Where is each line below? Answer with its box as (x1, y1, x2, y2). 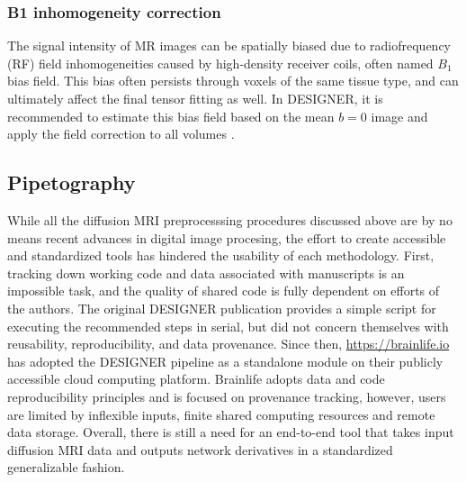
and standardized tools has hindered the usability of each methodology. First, (7, 246, 435, 265)
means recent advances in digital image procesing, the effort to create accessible (7, 228, 446, 247)
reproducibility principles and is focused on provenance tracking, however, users (7, 387, 446, 405)
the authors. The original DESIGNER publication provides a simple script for (7, 298, 436, 317)
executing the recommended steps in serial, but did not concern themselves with (7, 316, 449, 335)
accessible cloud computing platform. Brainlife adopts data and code (7, 369, 385, 388)
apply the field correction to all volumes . (7, 124, 235, 143)
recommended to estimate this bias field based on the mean (7, 106, 335, 125)
